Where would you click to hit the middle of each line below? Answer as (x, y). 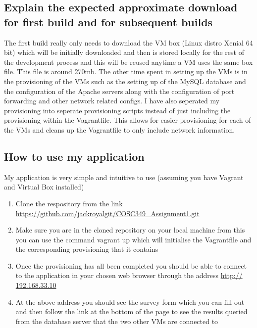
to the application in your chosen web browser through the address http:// (129, 275)
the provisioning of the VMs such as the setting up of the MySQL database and (125, 81)
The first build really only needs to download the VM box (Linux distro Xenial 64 (128, 42)
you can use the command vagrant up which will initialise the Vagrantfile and (133, 239)
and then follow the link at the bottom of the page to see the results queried (131, 311)
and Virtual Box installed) (44, 187)
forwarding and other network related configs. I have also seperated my (112, 101)
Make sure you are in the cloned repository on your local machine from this (130, 230)
